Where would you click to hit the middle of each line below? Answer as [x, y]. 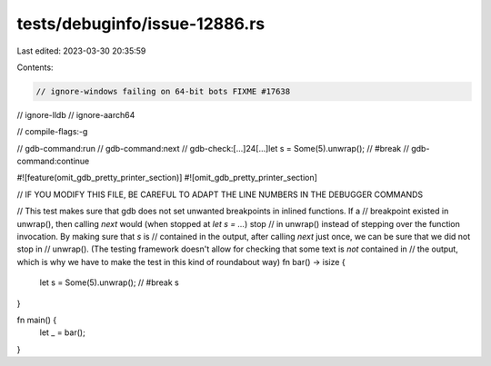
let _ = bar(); [62, 332]
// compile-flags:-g [52, 132]
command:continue [53, 161]
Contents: [35, 67]
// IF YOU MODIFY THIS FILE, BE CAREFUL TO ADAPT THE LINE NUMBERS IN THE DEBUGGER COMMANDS [220, 194]
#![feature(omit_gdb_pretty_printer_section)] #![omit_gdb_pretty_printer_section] [167, 178]
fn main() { [37, 320]
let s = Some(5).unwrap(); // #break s [109, 282]
